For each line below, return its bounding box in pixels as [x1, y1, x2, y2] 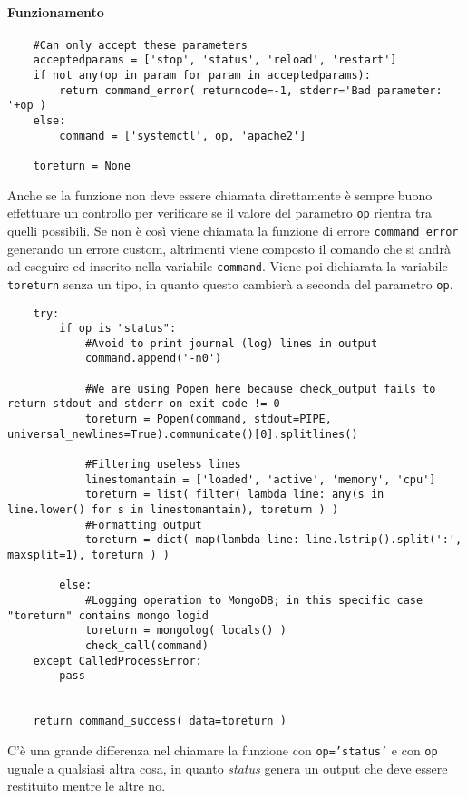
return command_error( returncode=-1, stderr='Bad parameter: [59, 83, 443, 97]
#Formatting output [84, 518, 202, 531]
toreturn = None [33, 160, 131, 173]
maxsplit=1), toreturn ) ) [7, 549, 170, 562]
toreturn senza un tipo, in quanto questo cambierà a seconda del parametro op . [7, 274, 453, 293]
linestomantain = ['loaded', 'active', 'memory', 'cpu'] [84, 472, 436, 486]
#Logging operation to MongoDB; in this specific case [84, 593, 423, 607]
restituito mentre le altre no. [7, 776, 166, 795]
